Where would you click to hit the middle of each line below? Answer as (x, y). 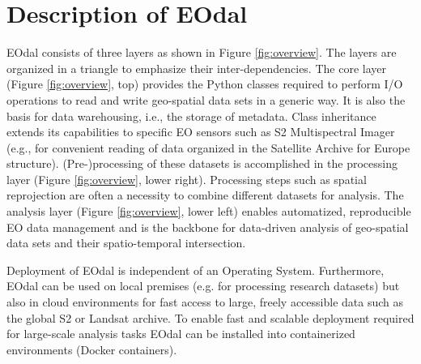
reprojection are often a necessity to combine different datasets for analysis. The (205, 195)
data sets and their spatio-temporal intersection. (126, 243)
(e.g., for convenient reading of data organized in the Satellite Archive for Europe (208, 147)
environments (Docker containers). (92, 349)
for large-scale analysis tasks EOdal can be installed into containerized (181, 334)
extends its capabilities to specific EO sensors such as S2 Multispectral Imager (201, 132)
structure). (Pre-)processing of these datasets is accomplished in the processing (202, 163)
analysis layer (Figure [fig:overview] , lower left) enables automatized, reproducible (209, 211)
